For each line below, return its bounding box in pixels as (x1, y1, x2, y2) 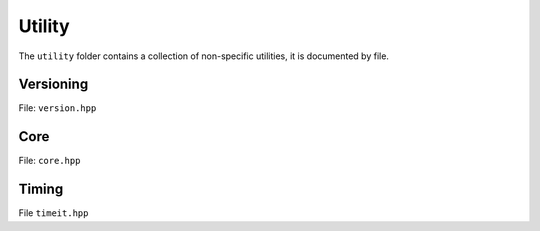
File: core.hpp (18, 155, 81, 167)
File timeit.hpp (18, 207, 89, 219)
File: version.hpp (18, 102, 97, 114)
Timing (18, 181, 64, 198)
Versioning (18, 76, 89, 93)
